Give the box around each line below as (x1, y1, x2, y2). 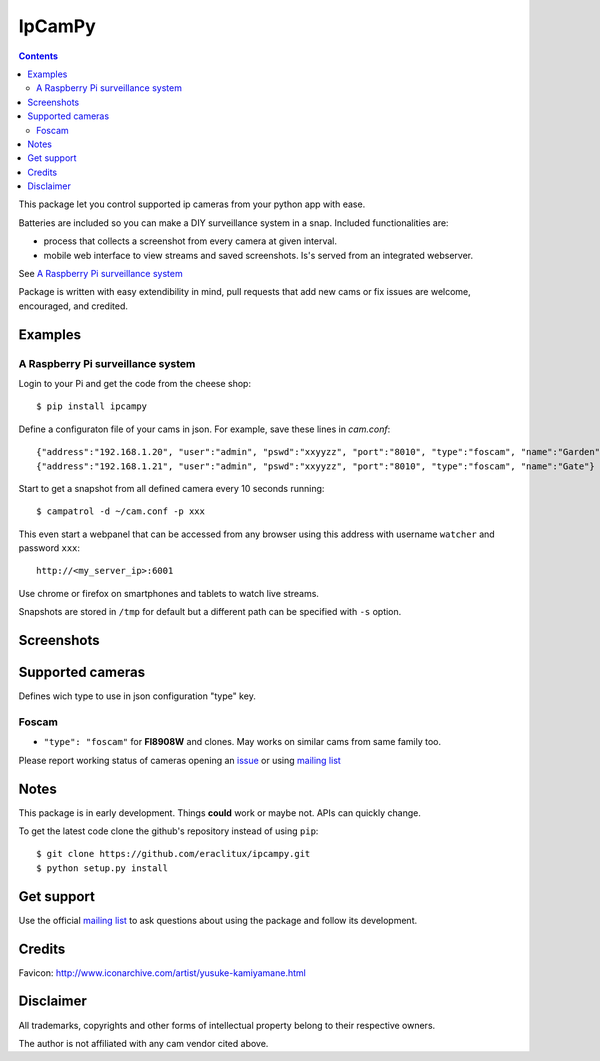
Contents (18, 50, 59, 62)
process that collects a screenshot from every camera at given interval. (43, 235, 338, 247)
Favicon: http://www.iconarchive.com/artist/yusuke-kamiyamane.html (18, 966, 307, 979)
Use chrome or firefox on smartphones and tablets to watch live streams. (18, 587, 320, 599)
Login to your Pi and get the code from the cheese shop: (18, 377, 252, 389)
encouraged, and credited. (18, 300, 129, 312)
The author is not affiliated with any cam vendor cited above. (18, 1037, 269, 1049)
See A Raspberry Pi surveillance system (18, 268, 184, 280)
